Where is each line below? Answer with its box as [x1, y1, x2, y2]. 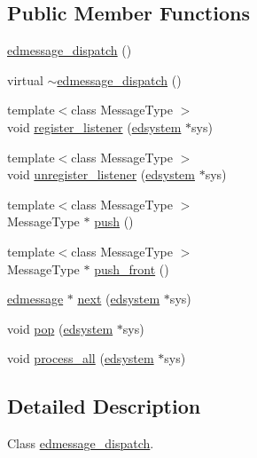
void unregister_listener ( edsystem [7, 165, 195, 184]
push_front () [94, 259, 169, 278]
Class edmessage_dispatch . [7, 434, 154, 453]
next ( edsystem [77, 289, 160, 308]
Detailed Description [7, 392, 201, 420]
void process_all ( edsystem [7, 349, 154, 367]
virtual [7, 70, 43, 89]
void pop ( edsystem [7, 319, 113, 337]
